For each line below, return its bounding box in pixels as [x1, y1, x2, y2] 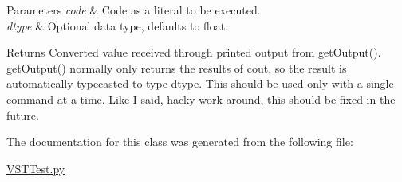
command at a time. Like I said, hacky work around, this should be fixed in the [6, 90, 396, 107]
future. [6, 106, 39, 123]
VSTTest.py [6, 160, 65, 176]
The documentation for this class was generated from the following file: [6, 133, 353, 150]
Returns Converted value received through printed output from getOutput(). [6, 44, 381, 61]
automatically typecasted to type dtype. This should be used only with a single [6, 75, 394, 92]
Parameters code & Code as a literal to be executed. [6, 2, 261, 18]
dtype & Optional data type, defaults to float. [6, 17, 229, 34]
